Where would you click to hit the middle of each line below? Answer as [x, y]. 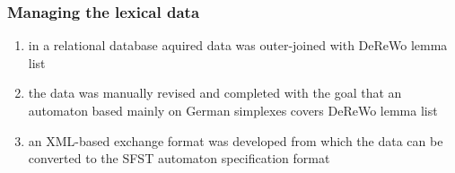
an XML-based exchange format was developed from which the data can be [236, 140]
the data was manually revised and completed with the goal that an [215, 93]
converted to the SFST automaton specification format [179, 158]
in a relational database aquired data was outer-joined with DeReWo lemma [238, 45]
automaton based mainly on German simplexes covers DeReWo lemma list [233, 110]
